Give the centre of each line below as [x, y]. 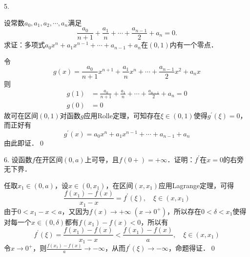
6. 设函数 [18, 159]
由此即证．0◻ [25, 142]
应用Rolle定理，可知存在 [122, 115]
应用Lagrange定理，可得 [196, 185]
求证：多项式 [24, 45]
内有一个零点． [194, 45]
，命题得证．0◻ [192, 248]
